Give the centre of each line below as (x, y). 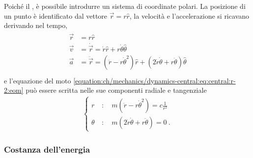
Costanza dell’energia (47, 149)
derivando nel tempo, (36, 25)
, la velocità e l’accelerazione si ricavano (189, 15)
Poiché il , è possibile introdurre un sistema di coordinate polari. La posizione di (125, 6)
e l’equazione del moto (38, 80)
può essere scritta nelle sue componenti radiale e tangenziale (116, 90)
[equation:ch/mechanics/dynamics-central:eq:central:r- (155, 80)
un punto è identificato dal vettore (56, 15)
